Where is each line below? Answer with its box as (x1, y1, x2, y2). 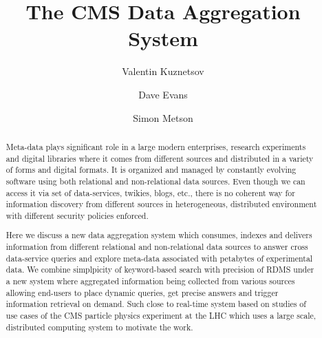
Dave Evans (138, 87, 188, 101)
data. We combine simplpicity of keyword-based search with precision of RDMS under (6, 264, 314, 275)
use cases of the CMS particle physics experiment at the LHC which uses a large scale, (6, 309, 316, 321)
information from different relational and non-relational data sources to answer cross (6, 241, 308, 253)
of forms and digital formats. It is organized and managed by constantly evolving (6, 164, 297, 176)
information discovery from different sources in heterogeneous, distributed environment (6, 198, 317, 210)
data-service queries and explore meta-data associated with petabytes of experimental (6, 252, 313, 264)
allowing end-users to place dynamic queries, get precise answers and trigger (6, 286, 279, 298)
